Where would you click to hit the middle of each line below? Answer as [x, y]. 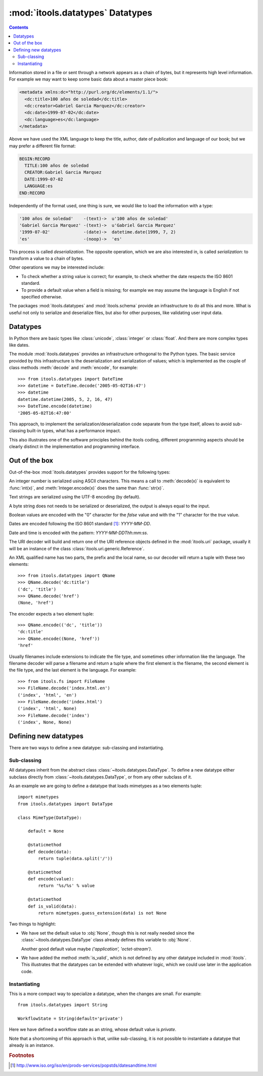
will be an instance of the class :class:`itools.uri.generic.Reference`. [77, 548]
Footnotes [22, 1056]
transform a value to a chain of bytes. [47, 259]
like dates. [19, 345]
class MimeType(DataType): [50, 817]
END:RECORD [32, 193]
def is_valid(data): [52, 906]
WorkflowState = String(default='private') [70, 1019]
